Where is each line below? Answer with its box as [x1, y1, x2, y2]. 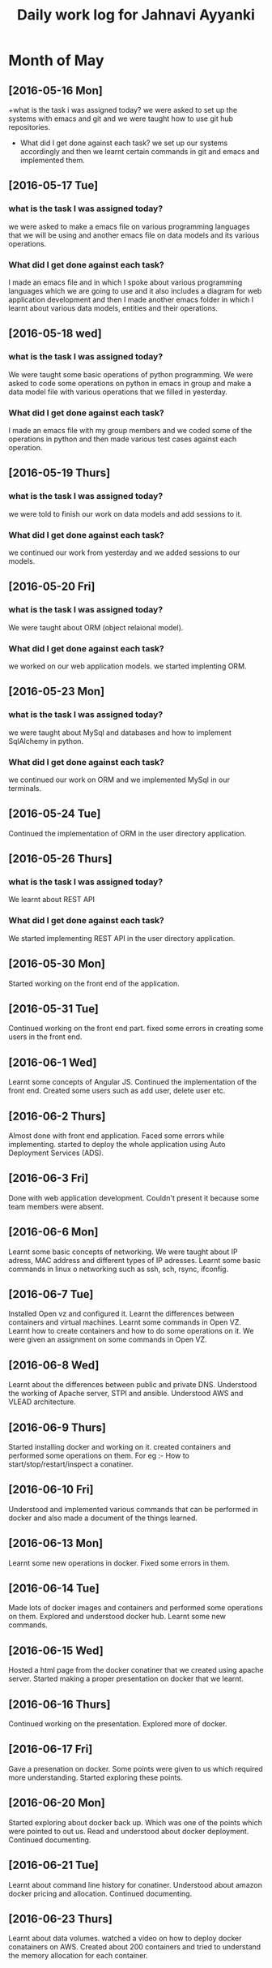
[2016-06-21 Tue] [8, 1858, 99, 1872]
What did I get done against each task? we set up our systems [19, 138, 228, 148]
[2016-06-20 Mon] [8, 1796, 105, 1810]
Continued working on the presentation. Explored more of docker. [8, 1719, 227, 1729]
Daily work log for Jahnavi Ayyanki [17, 6, 255, 24]
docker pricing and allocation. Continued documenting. [8, 1889, 193, 1898]
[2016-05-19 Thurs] [8, 466, 111, 480]
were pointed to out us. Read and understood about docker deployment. [8, 1826, 249, 1836]
